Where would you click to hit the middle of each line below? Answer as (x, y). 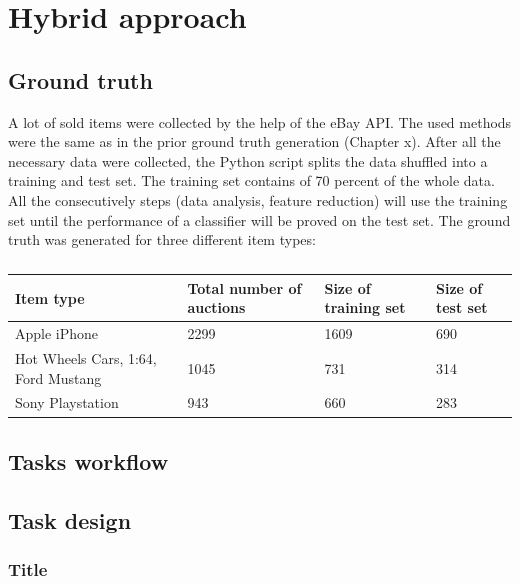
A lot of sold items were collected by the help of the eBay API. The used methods (260, 121)
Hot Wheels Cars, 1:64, (86, 358)
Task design (70, 519)
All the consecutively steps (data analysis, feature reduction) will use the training (258, 199)
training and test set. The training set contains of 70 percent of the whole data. (251, 180)
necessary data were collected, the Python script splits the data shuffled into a (248, 160)
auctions (216, 307)
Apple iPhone (57, 333)
